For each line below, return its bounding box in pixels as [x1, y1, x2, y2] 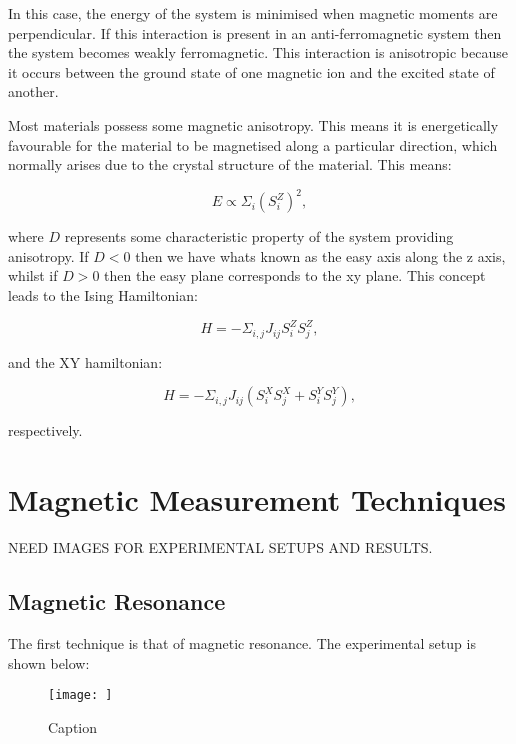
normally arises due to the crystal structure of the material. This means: [8, 154, 452, 175]
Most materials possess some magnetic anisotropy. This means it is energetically [8, 114, 499, 135]
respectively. [8, 420, 83, 441]
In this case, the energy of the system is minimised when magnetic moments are [8, 3, 498, 23]
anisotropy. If [8, 245, 89, 266]
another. [8, 81, 59, 102]
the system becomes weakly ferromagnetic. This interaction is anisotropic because [8, 42, 508, 63]
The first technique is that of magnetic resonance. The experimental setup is [8, 632, 476, 653]
